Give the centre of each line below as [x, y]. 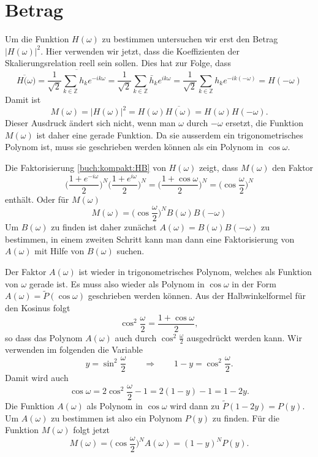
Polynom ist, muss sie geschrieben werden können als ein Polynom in [134, 147]
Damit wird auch [37, 378]
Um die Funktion [37, 39]
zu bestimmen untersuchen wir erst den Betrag [190, 39]
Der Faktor [26, 271]
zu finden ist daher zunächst [104, 227]
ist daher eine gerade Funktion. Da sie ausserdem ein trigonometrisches [170, 134]
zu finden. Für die [246, 417]
